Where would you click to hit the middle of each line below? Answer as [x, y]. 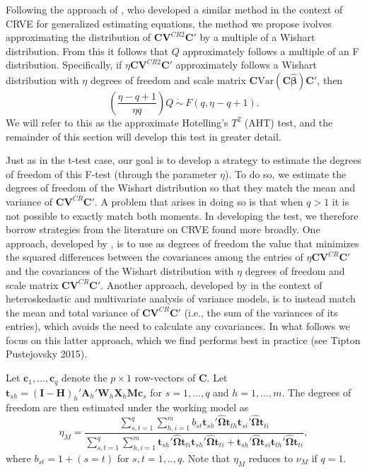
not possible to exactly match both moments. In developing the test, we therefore [182, 215]
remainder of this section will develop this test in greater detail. [144, 136]
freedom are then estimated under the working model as [127, 407]
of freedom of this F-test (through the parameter [111, 173]
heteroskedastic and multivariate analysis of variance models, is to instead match [181, 299]
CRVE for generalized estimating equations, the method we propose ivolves [169, 23]
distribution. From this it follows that [87, 51]
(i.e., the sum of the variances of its [261, 312]
